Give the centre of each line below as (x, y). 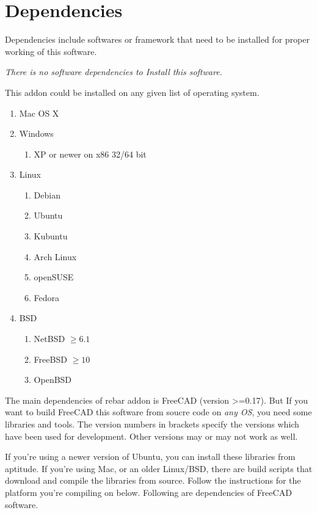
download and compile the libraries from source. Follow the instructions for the (153, 480)
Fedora (47, 297)
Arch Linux (55, 256)
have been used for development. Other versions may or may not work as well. (151, 436)
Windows (36, 133)
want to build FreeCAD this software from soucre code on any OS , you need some (158, 412)
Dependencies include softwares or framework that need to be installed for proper (157, 39)
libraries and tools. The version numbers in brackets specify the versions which (152, 424)
